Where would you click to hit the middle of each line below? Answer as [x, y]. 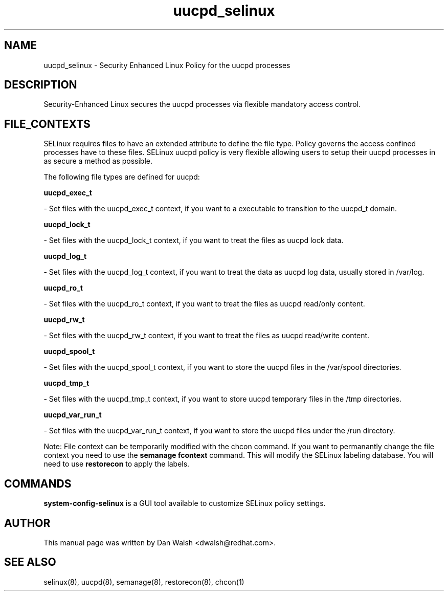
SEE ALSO [30, 562]
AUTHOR [27, 523]
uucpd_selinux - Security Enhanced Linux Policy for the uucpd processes [167, 65]
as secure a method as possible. [98, 161]
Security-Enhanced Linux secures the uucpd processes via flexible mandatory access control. [202, 104]
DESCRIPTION [41, 85]
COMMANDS [38, 483]
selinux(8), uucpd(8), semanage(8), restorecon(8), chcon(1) [144, 582]
